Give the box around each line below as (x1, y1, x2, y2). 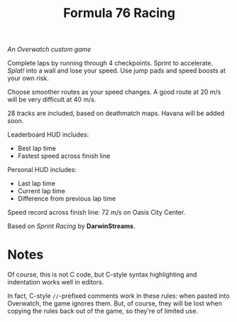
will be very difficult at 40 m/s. (7, 95, 97, 104)
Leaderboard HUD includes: (7, 130, 89, 139)
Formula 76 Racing (62, 5, 176, 21)
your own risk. (7, 74, 50, 82)
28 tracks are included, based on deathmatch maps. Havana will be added (7, 109, 225, 118)
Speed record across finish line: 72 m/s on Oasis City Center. (7, 208, 186, 217)
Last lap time (17, 179, 55, 188)
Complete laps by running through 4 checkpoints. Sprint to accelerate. (7, 59, 214, 68)
